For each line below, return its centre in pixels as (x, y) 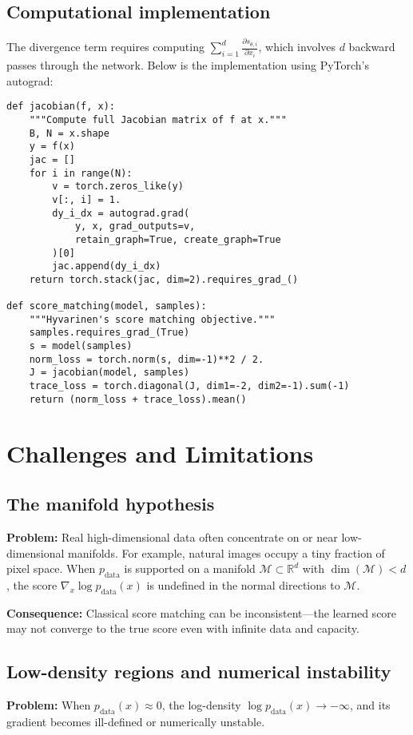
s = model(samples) (81, 346)
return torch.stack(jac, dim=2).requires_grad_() (164, 279)
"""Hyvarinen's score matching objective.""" (152, 319)
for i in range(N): (81, 173)
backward (372, 47)
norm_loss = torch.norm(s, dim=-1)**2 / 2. (147, 359)
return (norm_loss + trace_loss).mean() (138, 399)
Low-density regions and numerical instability (199, 671)
